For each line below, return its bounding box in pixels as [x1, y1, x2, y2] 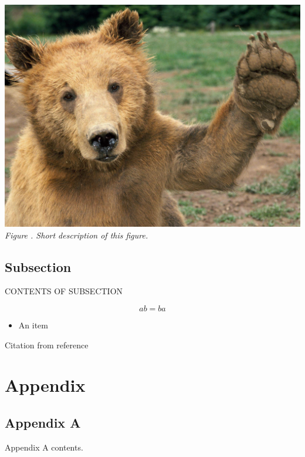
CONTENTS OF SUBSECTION [5, 285, 123, 297]
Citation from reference [5, 338, 89, 351]
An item [18, 318, 48, 331]
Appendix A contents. [5, 441, 83, 453]
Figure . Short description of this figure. [5, 228, 148, 241]
